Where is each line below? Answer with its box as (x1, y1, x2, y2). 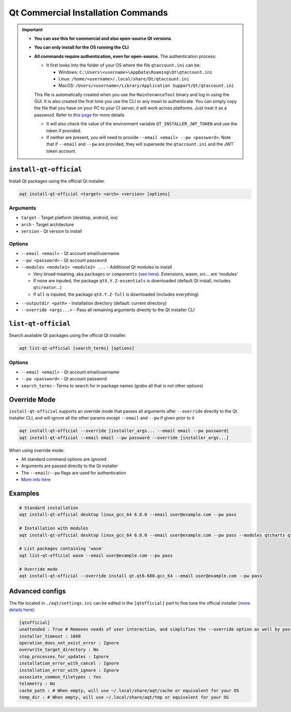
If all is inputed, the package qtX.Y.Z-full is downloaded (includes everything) (33, 291, 199, 297)
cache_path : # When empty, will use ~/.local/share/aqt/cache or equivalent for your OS (19, 688, 240, 693)
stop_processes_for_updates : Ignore (19, 654, 109, 659)
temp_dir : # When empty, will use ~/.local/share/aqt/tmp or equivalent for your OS (19, 695, 229, 700)
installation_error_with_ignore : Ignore (19, 667, 119, 673)
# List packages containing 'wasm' (19, 546, 104, 551)
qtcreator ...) (33, 285, 62, 290)
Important (22, 27, 43, 33)
